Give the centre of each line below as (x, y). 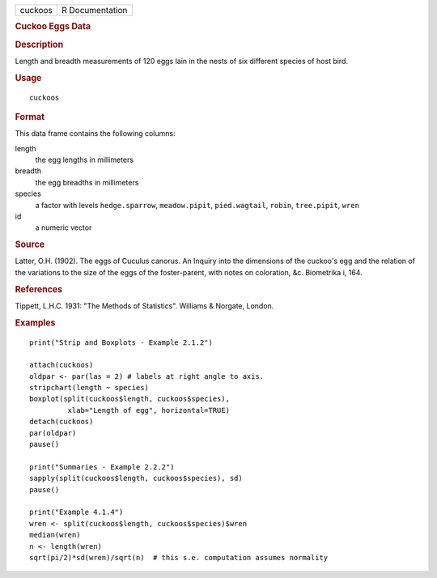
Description (39, 45)
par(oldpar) (53, 433)
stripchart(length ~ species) (89, 388)
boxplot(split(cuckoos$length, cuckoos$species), (130, 399)
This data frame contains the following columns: (95, 134)
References (39, 289)
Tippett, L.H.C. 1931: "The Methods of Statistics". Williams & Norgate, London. (144, 306)
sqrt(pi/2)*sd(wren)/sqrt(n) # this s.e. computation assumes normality (179, 557)
